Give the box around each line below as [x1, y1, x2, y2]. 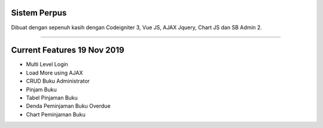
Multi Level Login [26, 61, 68, 68]
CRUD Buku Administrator [26, 77, 90, 85]
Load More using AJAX [26, 69, 83, 76]
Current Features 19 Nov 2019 [11, 45, 125, 55]
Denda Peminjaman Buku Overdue [26, 102, 111, 110]
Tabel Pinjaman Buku [26, 94, 78, 101]
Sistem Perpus [11, 8, 67, 18]
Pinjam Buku [26, 86, 57, 93]
